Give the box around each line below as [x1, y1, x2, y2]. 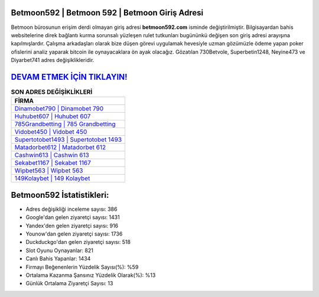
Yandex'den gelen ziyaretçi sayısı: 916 [25, 222, 119, 229]
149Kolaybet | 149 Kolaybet [14, 174, 90, 182]
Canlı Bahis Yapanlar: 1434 [25, 255, 91, 262]
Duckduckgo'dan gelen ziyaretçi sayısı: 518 [25, 239, 131, 246]
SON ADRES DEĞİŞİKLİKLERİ [11, 88, 93, 96]
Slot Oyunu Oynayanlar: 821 [25, 247, 94, 254]
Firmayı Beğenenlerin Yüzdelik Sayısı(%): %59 [25, 263, 139, 270]
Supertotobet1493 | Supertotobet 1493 [14, 136, 122, 144]
